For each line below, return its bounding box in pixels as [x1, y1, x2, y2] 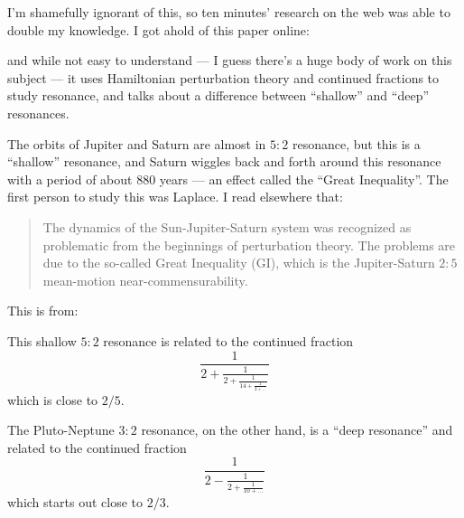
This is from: [7, 301, 79, 320]
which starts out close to [7, 493, 143, 512]
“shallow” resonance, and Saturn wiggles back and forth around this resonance [7, 152, 441, 171]
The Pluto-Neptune [7, 420, 115, 439]
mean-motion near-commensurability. [42, 270, 248, 289]
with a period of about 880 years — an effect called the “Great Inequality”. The [7, 169, 449, 188]
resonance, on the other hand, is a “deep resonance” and [141, 420, 453, 439]
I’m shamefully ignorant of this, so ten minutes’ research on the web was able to [7, 3, 450, 21]
